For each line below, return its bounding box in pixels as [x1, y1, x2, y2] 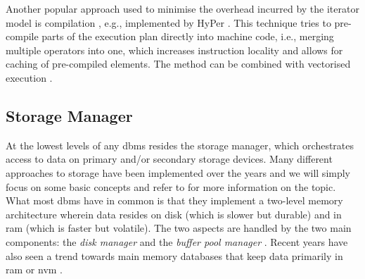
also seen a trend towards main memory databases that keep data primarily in [6, 248, 343, 263]
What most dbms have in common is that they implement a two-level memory [6, 193, 343, 208]
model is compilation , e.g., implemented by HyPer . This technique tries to [6, 15, 331, 30]
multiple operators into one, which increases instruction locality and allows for [6, 42, 343, 57]
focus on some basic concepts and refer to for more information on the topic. [6, 179, 336, 194]
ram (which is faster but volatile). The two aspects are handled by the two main [6, 221, 352, 235]
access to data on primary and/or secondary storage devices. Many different [6, 151, 333, 166]
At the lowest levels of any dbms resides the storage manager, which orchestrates [6, 137, 354, 152]
